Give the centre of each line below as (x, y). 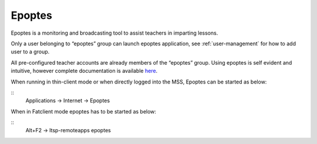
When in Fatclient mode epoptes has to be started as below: (84, 111)
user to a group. (30, 52)
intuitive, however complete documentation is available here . (84, 71)
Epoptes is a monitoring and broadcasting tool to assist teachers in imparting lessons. (114, 33)
